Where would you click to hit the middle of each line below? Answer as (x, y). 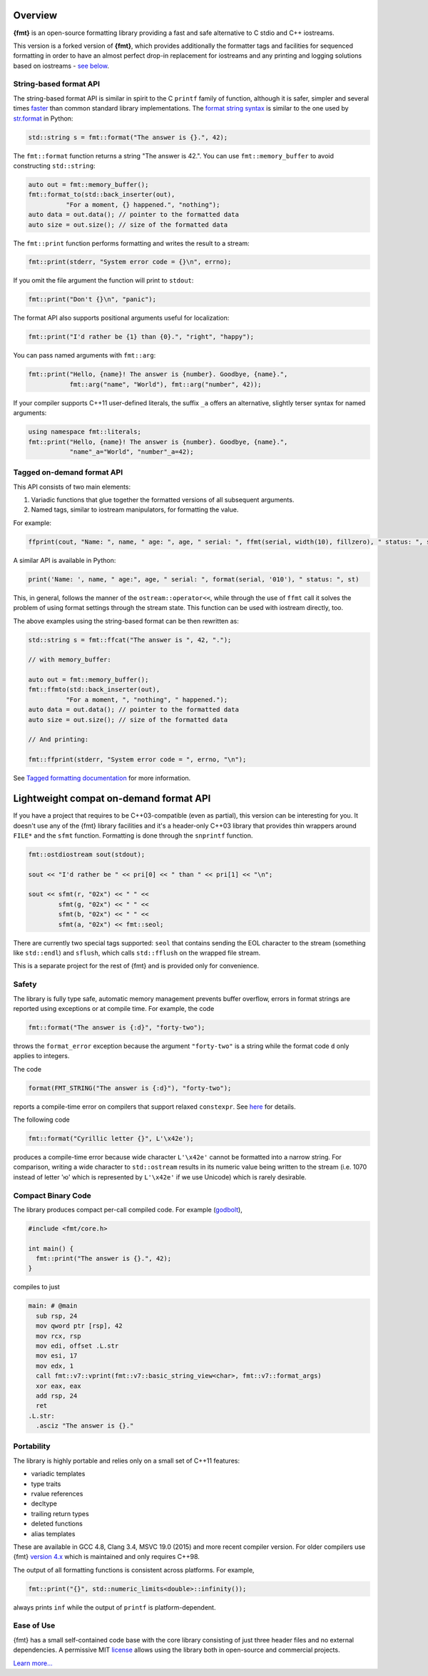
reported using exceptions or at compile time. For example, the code (114, 1008)
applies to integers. (41, 1056)
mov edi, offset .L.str (77, 1346)
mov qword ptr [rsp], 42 (79, 1326)
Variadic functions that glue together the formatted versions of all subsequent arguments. (163, 500)
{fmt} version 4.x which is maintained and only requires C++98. (106, 1557)
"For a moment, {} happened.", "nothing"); (143, 204)
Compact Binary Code (52, 1195)
